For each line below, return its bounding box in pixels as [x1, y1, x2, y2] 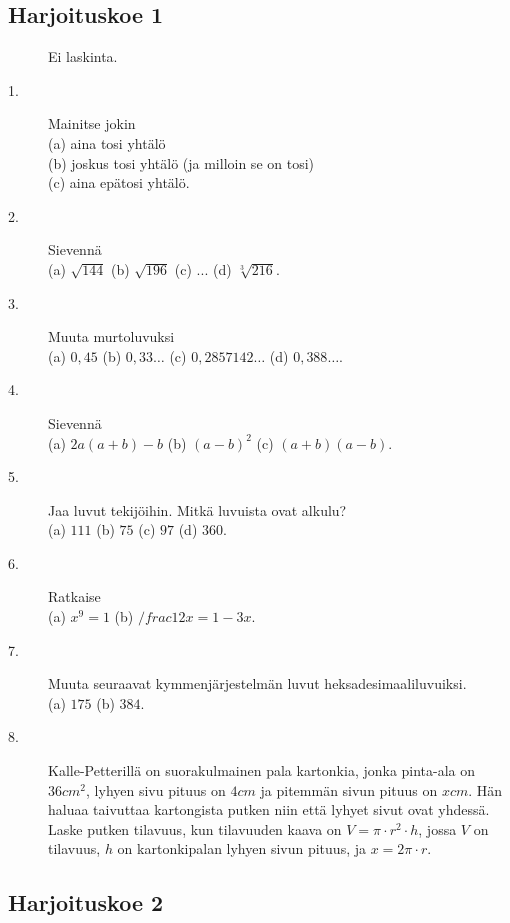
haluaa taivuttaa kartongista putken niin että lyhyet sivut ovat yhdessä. [48, 799, 490, 820]
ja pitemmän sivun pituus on [260, 779, 438, 800]
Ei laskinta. [48, 46, 118, 67]
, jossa [418, 818, 457, 839]
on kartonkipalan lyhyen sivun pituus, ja [117, 838, 366, 859]
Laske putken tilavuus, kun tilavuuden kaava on [48, 818, 342, 839]
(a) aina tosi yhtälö [48, 132, 166, 153]
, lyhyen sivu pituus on [86, 779, 226, 800]
